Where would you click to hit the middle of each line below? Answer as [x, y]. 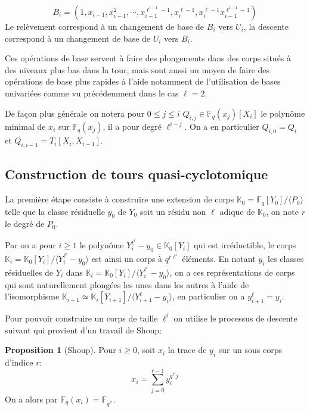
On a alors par [31, 399]
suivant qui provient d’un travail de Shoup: [83, 330]
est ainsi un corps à [127, 258]
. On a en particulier [222, 127]
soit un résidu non [173, 211]
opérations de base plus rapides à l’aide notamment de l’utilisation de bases [143, 81]
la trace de [187, 350]
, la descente [266, 26]
